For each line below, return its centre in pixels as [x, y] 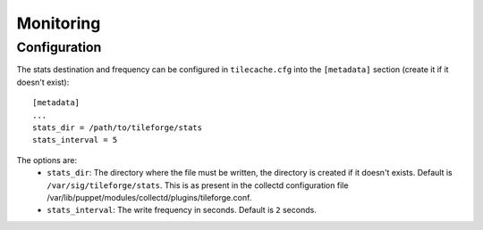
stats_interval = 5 [75, 140]
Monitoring [59, 23]
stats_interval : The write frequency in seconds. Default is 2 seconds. [182, 210]
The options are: [47, 160]
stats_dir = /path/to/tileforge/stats [118, 127]
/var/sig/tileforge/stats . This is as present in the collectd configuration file [198, 185]
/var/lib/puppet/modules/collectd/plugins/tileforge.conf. [149, 197]
